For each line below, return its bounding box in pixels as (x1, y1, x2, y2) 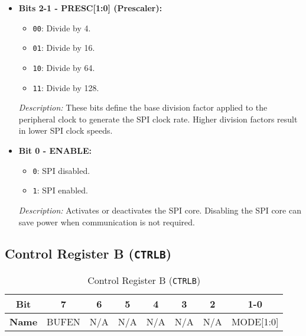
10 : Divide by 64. (32, 61, 95, 73)
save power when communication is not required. (18, 215, 195, 228)
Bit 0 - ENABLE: (18, 144, 92, 156)
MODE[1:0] (231, 314, 279, 328)
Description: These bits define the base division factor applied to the (18, 101, 268, 114)
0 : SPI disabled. (32, 164, 90, 176)
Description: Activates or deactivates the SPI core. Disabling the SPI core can (18, 203, 301, 216)
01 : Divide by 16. (32, 41, 95, 54)
